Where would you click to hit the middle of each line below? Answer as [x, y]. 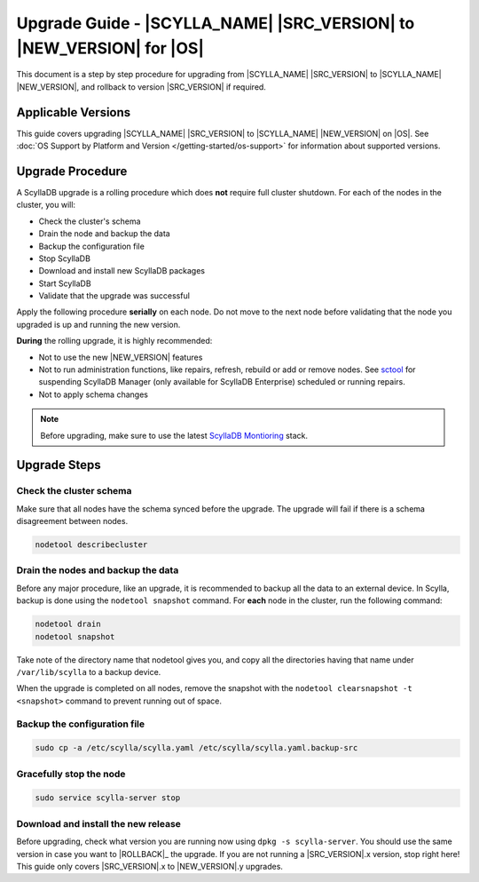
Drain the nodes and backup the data [98, 570]
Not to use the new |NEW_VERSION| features [121, 357]
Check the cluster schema [74, 491]
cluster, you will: [46, 205]
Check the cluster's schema [90, 221]
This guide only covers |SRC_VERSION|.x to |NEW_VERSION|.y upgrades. [150, 866]
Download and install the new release [99, 823]
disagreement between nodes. [72, 521]
